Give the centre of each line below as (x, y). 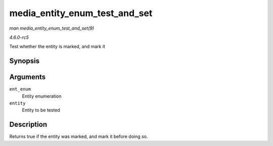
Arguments (28, 77)
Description (28, 125)
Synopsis (25, 61)
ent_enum (20, 89)
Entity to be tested (41, 110)
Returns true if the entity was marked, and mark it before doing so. (79, 136)
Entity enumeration (42, 96)
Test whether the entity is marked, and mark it (57, 47)
